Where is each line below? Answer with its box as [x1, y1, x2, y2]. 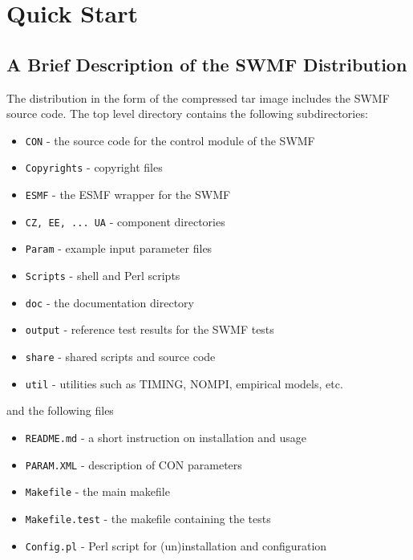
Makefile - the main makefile [25, 483, 170, 500]
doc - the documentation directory [25, 294, 194, 310]
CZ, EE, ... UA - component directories [25, 213, 225, 229]
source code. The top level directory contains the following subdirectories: [6, 105, 368, 122]
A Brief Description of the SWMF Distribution [6, 51, 407, 76]
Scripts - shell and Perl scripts [25, 267, 180, 284]
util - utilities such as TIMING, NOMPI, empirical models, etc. [25, 375, 343, 392]
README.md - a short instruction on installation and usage [25, 428, 307, 445]
